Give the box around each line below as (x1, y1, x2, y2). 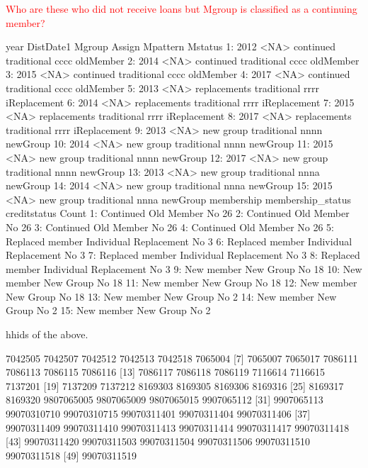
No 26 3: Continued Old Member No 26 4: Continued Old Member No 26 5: (6, 219, 335, 234)
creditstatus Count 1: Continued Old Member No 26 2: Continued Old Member (6, 206, 350, 221)
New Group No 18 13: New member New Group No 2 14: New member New (6, 289, 337, 303)
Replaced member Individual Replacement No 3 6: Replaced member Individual (6, 233, 352, 248)
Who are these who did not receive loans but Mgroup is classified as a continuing (6, 1, 357, 16)
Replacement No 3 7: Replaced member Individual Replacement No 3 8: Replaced (6, 247, 360, 262)
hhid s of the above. (6, 327, 88, 342)
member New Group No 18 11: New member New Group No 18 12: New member (6, 275, 357, 290)
